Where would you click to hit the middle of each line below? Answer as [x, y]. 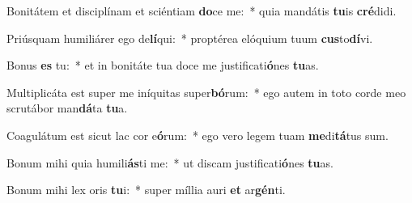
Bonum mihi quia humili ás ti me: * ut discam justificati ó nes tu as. [170, 162]
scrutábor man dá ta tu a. [67, 108]
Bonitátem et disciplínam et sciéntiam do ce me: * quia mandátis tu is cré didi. [202, 11]
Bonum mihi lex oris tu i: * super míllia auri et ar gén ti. [146, 190]
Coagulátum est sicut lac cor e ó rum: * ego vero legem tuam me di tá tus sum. [198, 135]
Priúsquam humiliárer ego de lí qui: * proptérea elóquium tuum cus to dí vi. [190, 38]
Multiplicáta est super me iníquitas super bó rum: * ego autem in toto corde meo [206, 92]
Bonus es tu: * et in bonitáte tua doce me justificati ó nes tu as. [163, 65]
